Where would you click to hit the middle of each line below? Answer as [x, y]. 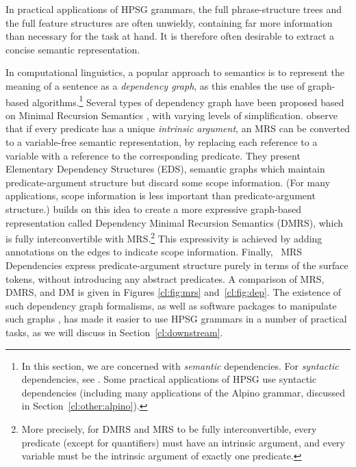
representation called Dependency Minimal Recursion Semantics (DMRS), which [175, 222]
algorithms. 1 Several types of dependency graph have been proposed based [188, 101]
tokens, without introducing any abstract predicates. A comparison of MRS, [165, 278]
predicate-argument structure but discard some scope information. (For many [168, 182]
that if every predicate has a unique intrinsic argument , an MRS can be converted [178, 128]
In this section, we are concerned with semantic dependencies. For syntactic [180, 365]
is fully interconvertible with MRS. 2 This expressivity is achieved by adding [164, 237]
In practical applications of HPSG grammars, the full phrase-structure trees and [174, 9]
